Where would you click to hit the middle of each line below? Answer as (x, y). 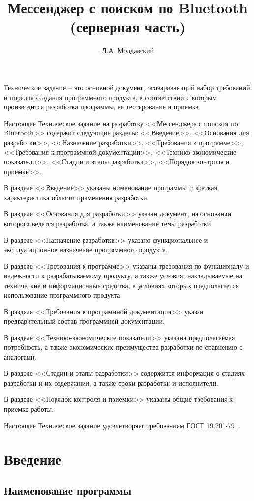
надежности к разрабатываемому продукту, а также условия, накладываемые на (123, 276)
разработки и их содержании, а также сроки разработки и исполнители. (111, 382)
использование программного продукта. (63, 295)
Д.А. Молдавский (128, 50)
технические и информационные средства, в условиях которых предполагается (122, 285)
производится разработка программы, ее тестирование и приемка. (102, 107)
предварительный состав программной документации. (84, 321)
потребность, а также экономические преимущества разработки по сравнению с (123, 347)
